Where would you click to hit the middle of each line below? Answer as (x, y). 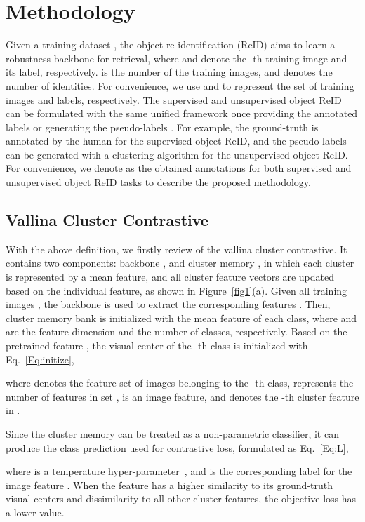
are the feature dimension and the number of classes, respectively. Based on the (177, 332)
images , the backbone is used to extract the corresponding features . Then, (168, 304)
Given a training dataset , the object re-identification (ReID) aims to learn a (171, 45)
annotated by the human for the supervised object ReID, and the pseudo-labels (176, 141)
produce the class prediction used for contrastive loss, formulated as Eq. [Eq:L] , (177, 447)
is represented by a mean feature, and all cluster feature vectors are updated (170, 277)
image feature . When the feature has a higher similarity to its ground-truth (169, 484)
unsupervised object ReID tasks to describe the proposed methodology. (158, 182)
